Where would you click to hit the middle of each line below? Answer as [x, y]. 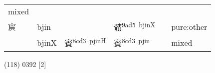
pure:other [189, 26]
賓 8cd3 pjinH [85, 42]
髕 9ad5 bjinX [135, 27]
